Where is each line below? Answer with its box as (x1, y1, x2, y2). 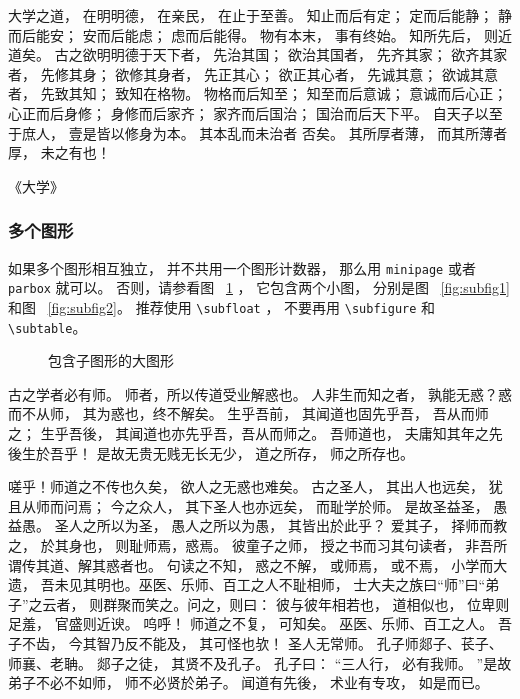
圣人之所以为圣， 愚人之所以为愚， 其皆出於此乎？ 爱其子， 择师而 (54, 515, 494, 536)
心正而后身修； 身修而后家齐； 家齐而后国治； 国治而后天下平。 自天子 (8, 102, 475, 123)
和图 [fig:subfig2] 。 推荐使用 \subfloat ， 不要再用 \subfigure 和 (8, 296, 436, 317)
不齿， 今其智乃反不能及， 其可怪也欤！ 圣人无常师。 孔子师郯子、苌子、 (21, 632, 503, 653)
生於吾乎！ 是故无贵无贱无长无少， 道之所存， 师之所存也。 (21, 442, 414, 463)
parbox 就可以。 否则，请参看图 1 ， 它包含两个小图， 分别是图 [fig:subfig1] (8, 277, 510, 298)
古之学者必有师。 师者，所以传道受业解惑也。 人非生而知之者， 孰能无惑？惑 (8, 383, 512, 404)
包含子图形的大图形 (48, 350, 174, 371)
